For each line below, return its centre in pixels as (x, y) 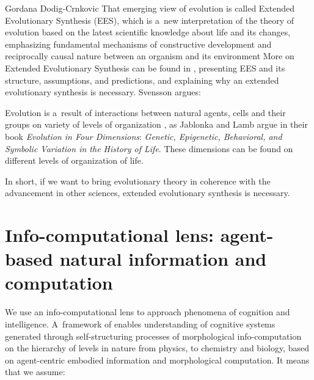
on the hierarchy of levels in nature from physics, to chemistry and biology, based (157, 348)
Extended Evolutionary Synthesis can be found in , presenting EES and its (145, 68)
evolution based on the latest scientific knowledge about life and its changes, (148, 32)
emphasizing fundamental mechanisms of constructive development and (138, 44)
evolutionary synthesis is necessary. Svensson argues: (103, 92)
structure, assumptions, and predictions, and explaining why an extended (142, 80)
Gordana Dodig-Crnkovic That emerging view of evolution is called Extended (150, 8)
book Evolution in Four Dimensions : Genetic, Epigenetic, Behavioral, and (144, 136)
